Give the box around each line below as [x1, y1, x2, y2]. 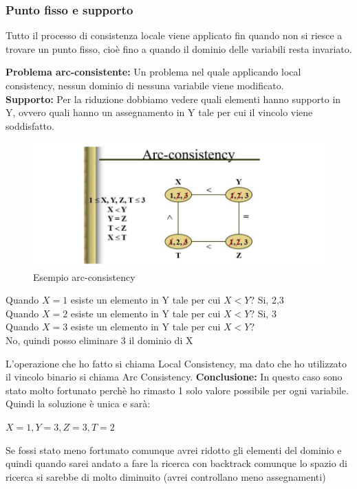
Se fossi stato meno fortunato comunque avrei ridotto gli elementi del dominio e [6, 442, 342, 457]
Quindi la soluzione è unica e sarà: [6, 396, 151, 411]
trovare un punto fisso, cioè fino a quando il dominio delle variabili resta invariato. [6, 41, 352, 56]
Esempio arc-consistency [33, 269, 136, 284]
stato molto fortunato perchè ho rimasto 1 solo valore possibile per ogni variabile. [6, 383, 349, 397]
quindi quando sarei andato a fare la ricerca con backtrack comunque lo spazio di [6, 456, 347, 470]
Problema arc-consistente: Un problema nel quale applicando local [6, 65, 301, 79]
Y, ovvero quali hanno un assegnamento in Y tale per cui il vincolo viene [6, 105, 313, 120]
